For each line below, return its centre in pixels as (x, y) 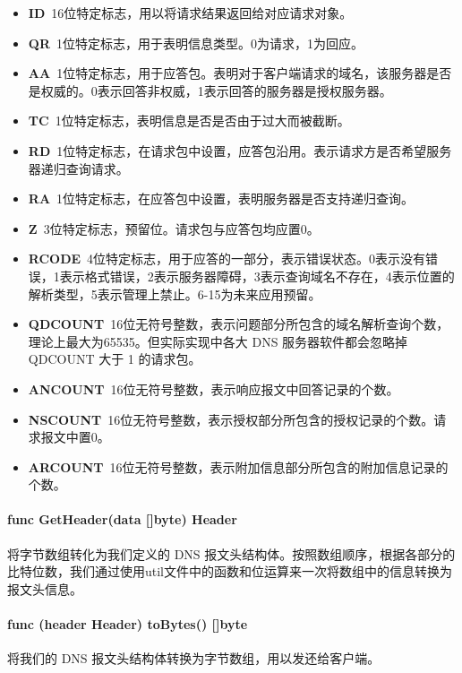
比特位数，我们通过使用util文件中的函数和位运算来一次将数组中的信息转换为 (230, 571)
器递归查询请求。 (78, 168)
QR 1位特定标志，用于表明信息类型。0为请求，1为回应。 (196, 43)
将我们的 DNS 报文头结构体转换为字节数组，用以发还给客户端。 (194, 658)
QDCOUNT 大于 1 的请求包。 (115, 359)
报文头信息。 (45, 588)
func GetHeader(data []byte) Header (122, 519)
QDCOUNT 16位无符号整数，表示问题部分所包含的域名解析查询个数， (239, 324)
